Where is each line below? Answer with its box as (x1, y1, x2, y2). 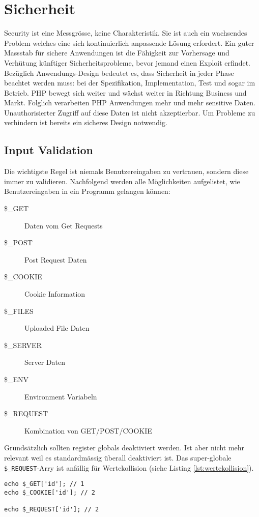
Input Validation (4, 142, 93, 158)
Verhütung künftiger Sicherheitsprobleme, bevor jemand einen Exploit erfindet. (4, 57, 250, 68)
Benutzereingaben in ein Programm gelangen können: (4, 186, 170, 196)
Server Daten (24, 357, 65, 367)
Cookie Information (24, 289, 85, 299)
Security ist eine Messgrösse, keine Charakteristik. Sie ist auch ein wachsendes (4, 27, 247, 38)
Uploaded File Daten (24, 323, 90, 333)
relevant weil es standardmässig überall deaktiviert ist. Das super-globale (4, 452, 232, 463)
